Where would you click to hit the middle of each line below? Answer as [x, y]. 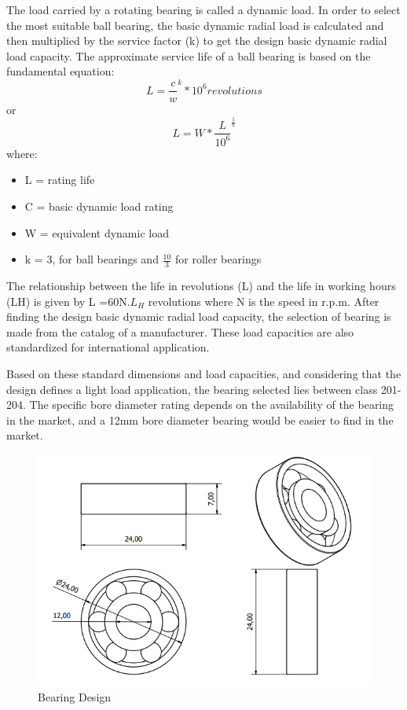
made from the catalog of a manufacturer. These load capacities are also [180, 331]
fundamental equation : [60, 71]
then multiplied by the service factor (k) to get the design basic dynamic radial [197, 40]
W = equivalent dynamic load [97, 232]
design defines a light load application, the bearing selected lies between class [192, 389]
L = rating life [60, 180]
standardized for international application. [108, 347]
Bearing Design [75, 696]
